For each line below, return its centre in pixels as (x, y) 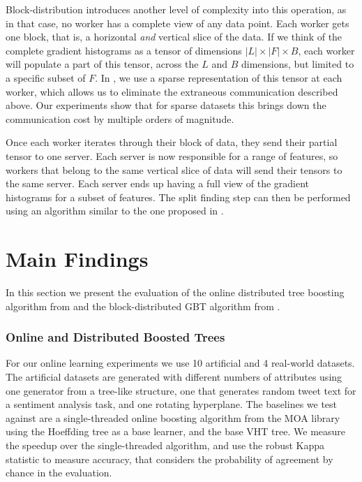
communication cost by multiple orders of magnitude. (120, 118)
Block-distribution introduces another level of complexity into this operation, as (176, 9)
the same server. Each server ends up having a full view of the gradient (158, 183)
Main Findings (77, 259)
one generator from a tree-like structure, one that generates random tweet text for (181, 390)
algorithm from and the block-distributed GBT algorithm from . (143, 306)
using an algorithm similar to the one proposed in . (115, 211)
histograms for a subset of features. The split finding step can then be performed (178, 197)
